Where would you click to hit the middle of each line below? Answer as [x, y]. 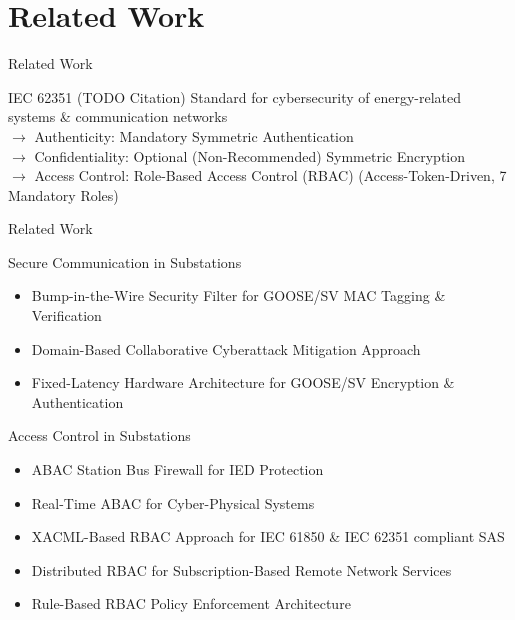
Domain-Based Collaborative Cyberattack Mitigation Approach [226, 348]
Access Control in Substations [99, 435]
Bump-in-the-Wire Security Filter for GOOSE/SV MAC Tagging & [238, 295]
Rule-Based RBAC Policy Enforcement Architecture [191, 603]
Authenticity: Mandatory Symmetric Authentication [194, 135]
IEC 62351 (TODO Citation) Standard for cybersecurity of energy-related [235, 96]
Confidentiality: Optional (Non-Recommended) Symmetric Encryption [250, 155]
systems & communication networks [118, 116]
